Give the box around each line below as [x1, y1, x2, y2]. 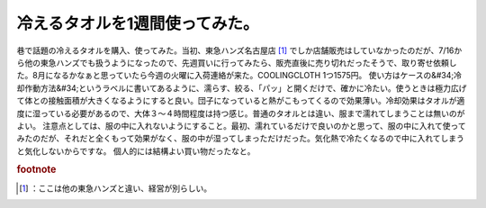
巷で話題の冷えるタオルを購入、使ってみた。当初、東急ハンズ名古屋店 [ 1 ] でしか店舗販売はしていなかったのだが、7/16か [16, 45, 463, 56]
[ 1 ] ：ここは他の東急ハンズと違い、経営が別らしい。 [19, 183, 212, 194]
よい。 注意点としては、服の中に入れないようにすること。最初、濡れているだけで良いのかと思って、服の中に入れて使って [16, 120, 467, 131]
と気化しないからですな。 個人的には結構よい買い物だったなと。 [16, 145, 256, 157]
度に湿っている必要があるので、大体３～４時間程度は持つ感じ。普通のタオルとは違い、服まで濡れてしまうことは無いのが [16, 108, 465, 119]
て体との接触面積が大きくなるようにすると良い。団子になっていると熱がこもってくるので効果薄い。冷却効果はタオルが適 [16, 95, 465, 106]
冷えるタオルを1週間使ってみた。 [16, 14, 259, 33]
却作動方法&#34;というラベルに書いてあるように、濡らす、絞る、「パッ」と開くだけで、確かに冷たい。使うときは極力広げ [16, 82, 467, 94]
